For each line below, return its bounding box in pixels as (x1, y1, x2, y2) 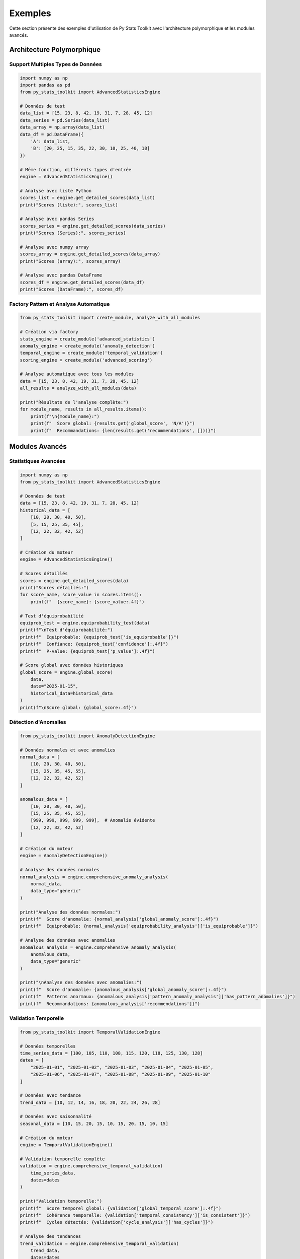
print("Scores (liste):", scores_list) (20, 202, 118, 207)
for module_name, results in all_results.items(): (20, 406, 148, 412)
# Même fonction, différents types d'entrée (20, 167, 132, 172)
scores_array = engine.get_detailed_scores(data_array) (20, 251, 161, 257)
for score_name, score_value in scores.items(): (20, 592, 142, 598)
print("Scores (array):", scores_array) (20, 258, 121, 264)
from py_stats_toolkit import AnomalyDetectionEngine (20, 733, 155, 739)
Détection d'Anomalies (9, 719, 66, 726)
